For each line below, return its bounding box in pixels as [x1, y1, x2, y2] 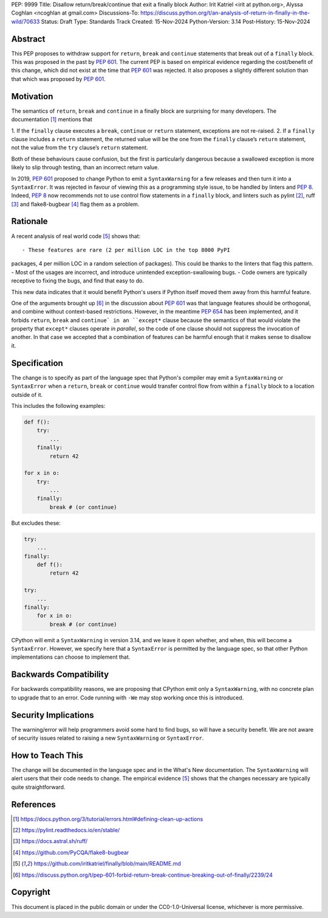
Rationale [11, 216, 48, 226]
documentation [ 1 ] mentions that [11, 116, 92, 123]
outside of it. [11, 391, 43, 398]
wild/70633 [11, 18, 40, 25]
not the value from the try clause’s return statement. [11, 144, 148, 152]
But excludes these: [11, 519, 61, 527]
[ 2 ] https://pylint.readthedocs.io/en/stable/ [13, 827, 120, 834]
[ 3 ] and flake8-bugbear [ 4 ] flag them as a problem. [11, 200, 140, 208]
